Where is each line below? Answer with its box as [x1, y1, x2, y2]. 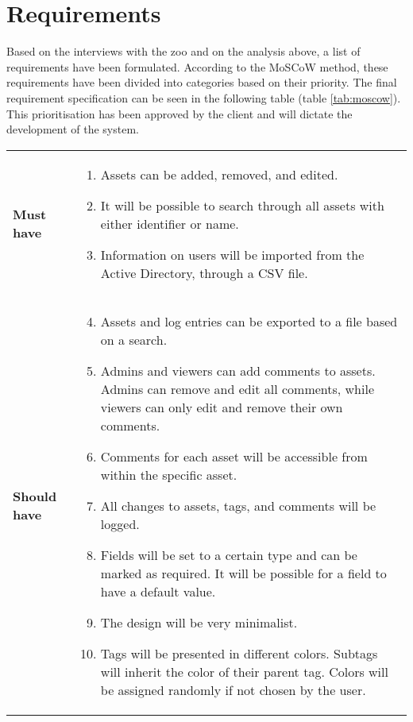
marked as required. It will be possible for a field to [100, 563, 387, 582]
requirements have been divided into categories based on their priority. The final [6, 74, 397, 91]
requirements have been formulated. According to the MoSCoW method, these [6, 58, 388, 75]
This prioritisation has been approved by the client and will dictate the [6, 105, 353, 122]
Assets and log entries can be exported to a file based [100, 311, 398, 330]
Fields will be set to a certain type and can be [100, 545, 357, 564]
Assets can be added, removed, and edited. [100, 164, 338, 183]
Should [13, 487, 57, 506]
